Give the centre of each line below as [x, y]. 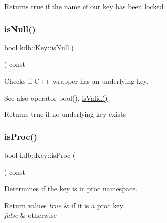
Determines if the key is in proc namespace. [71, 188]
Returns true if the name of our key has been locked [84, 6]
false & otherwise [31, 215]
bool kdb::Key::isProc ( [40, 155]
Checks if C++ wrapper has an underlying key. [77, 81]
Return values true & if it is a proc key [64, 205]
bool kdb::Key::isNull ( [39, 47]
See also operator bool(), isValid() [56, 97]
